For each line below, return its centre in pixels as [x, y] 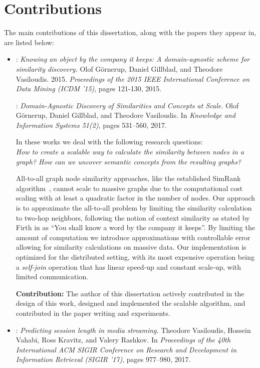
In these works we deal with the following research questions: [109, 142]
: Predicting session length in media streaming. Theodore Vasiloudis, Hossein [133, 330]
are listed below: [29, 42]
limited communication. [52, 277]
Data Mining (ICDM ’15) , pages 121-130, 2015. [89, 88]
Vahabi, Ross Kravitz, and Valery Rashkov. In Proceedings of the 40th [123, 340]
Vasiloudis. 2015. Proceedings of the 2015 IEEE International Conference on [133, 78]
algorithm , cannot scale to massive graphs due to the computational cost [129, 188]
